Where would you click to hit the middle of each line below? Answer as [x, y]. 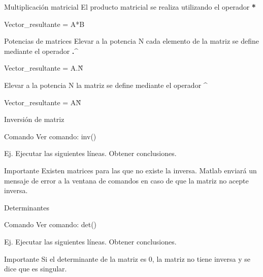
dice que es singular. [36, 269]
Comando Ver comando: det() [51, 224]
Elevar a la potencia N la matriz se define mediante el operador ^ [106, 85]
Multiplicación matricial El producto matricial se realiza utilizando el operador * [130, 7]
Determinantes [27, 207]
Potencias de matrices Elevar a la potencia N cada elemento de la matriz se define [131, 41]
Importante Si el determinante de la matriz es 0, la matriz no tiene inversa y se [127, 258]
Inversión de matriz [34, 119]
